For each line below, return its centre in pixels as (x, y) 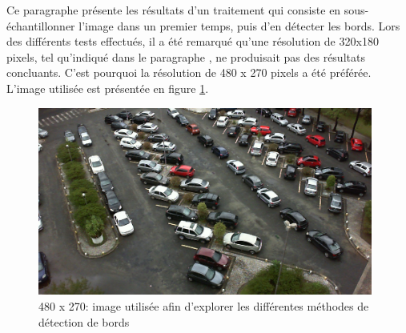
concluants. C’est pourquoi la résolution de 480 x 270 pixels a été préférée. (189, 72)
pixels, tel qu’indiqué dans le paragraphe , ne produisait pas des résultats (186, 56)
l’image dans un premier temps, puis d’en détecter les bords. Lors (239, 25)
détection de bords (84, 321)
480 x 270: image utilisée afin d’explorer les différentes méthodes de (204, 306)
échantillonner (41, 25)
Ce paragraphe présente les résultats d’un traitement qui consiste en (174, 10)
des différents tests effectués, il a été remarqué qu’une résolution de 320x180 (193, 41)
